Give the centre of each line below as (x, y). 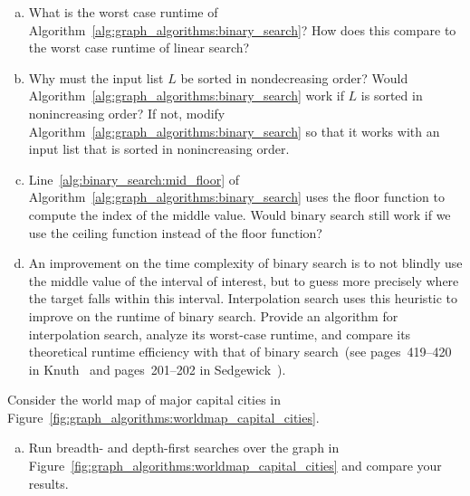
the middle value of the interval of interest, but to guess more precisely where (244, 280)
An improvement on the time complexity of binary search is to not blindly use (245, 263)
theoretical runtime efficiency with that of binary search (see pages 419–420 (240, 352)
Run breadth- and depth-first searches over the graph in (184, 448)
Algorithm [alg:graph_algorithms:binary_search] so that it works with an (234, 131)
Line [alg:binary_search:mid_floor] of (134, 179)
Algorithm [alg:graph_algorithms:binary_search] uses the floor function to (236, 197)
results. (48, 483)
